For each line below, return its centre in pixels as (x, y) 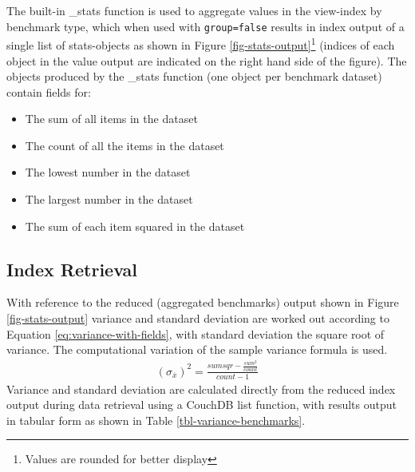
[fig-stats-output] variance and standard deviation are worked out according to (198, 318)
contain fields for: (49, 91)
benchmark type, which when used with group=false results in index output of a (206, 26)
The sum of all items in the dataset (111, 119)
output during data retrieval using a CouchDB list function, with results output (202, 405)
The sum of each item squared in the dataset (135, 226)
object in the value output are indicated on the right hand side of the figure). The (207, 60)
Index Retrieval (72, 269)
